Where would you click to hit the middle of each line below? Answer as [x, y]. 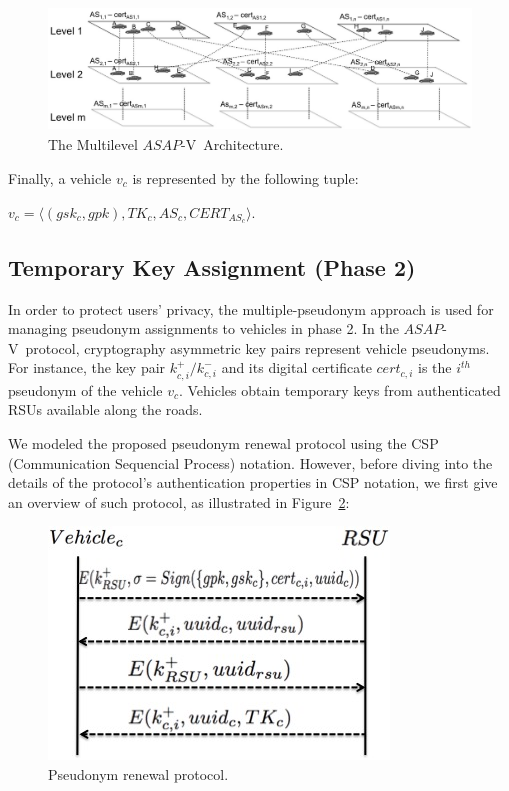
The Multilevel [93, 144]
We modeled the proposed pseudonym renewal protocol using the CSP [223, 443]
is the [434, 367]
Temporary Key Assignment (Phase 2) [212, 266]
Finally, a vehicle [60, 177]
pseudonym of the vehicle [85, 389]
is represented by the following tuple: [245, 177]
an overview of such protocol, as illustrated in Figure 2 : [179, 501]
